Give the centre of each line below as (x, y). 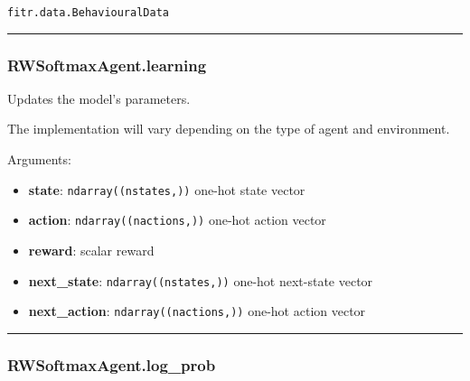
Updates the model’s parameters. (99, 98)
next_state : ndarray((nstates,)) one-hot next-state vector (201, 280)
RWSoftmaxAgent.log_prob (112, 364)
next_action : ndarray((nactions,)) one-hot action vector (197, 311)
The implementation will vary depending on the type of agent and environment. (229, 129)
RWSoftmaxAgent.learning (107, 65)
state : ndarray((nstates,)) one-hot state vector (167, 189)
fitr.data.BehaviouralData (88, 13)
